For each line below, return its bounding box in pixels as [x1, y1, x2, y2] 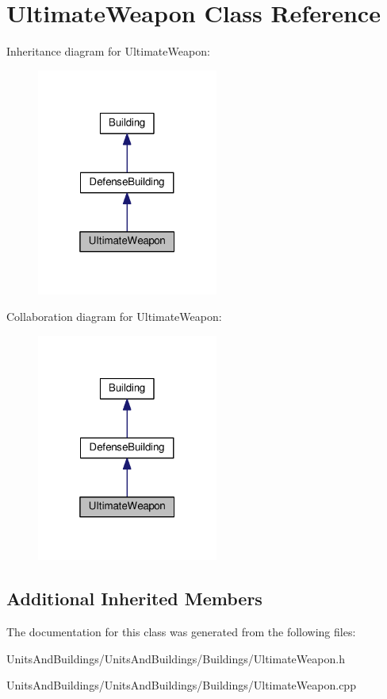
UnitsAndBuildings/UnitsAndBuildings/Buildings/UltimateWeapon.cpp [6, 677, 356, 693]
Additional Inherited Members [6, 586, 262, 611]
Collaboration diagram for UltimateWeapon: [6, 308, 222, 325]
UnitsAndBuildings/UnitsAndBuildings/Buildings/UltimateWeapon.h [6, 650, 345, 666]
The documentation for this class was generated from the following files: [6, 623, 356, 639]
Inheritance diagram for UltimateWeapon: [6, 43, 210, 60]
